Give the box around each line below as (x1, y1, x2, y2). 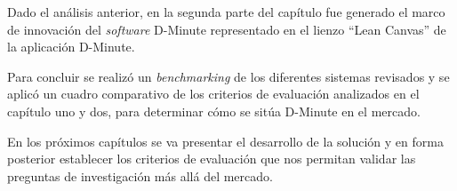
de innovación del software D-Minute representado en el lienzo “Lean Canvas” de (7, 20, 446, 38)
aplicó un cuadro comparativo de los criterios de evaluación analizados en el (7, 84, 420, 103)
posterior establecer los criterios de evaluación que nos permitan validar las (7, 149, 416, 168)
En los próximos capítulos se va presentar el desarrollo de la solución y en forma (7, 131, 444, 150)
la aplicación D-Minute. (7, 37, 135, 56)
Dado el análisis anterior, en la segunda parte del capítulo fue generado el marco (7, 3, 445, 20)
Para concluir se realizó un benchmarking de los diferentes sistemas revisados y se (7, 67, 450, 85)
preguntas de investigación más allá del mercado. (7, 166, 273, 185)
